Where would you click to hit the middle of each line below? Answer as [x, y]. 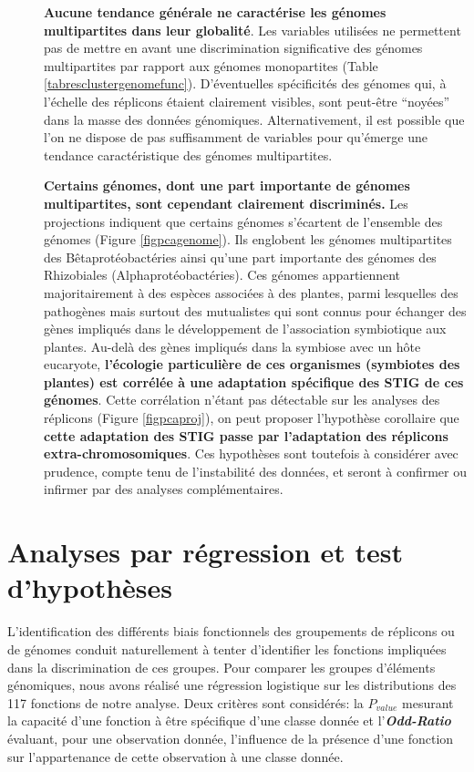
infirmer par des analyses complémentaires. [164, 489]
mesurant [428, 702]
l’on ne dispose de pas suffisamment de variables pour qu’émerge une [236, 137]
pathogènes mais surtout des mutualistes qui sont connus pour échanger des [255, 310]
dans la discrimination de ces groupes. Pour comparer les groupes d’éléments [222, 667]
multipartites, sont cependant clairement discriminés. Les [226, 203]
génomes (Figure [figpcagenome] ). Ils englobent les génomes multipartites [248, 239]
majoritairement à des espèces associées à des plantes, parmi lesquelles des [251, 292]
